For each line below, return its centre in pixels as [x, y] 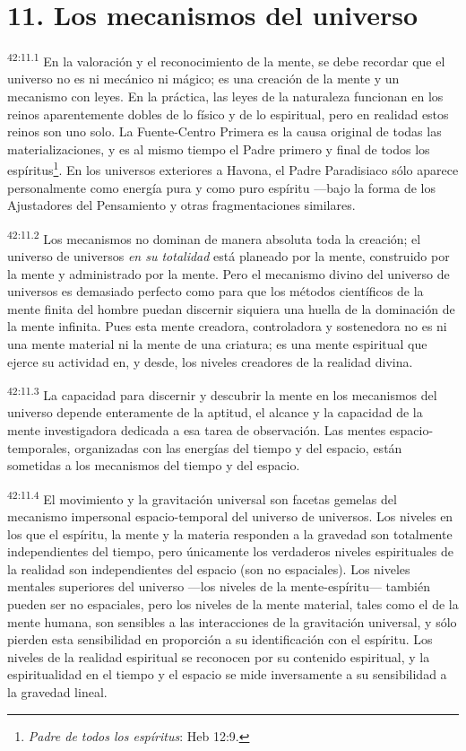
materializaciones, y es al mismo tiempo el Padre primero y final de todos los [219, 148]
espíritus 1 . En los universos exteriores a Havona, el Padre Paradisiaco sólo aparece [233, 168]
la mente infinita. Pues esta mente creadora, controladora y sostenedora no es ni [227, 326]
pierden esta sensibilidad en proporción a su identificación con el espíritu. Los [220, 639]
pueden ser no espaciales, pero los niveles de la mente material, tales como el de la [233, 604]
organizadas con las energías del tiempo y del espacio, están [238, 447]
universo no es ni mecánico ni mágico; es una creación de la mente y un [203, 79]
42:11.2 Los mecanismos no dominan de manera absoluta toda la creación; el [214, 237]
